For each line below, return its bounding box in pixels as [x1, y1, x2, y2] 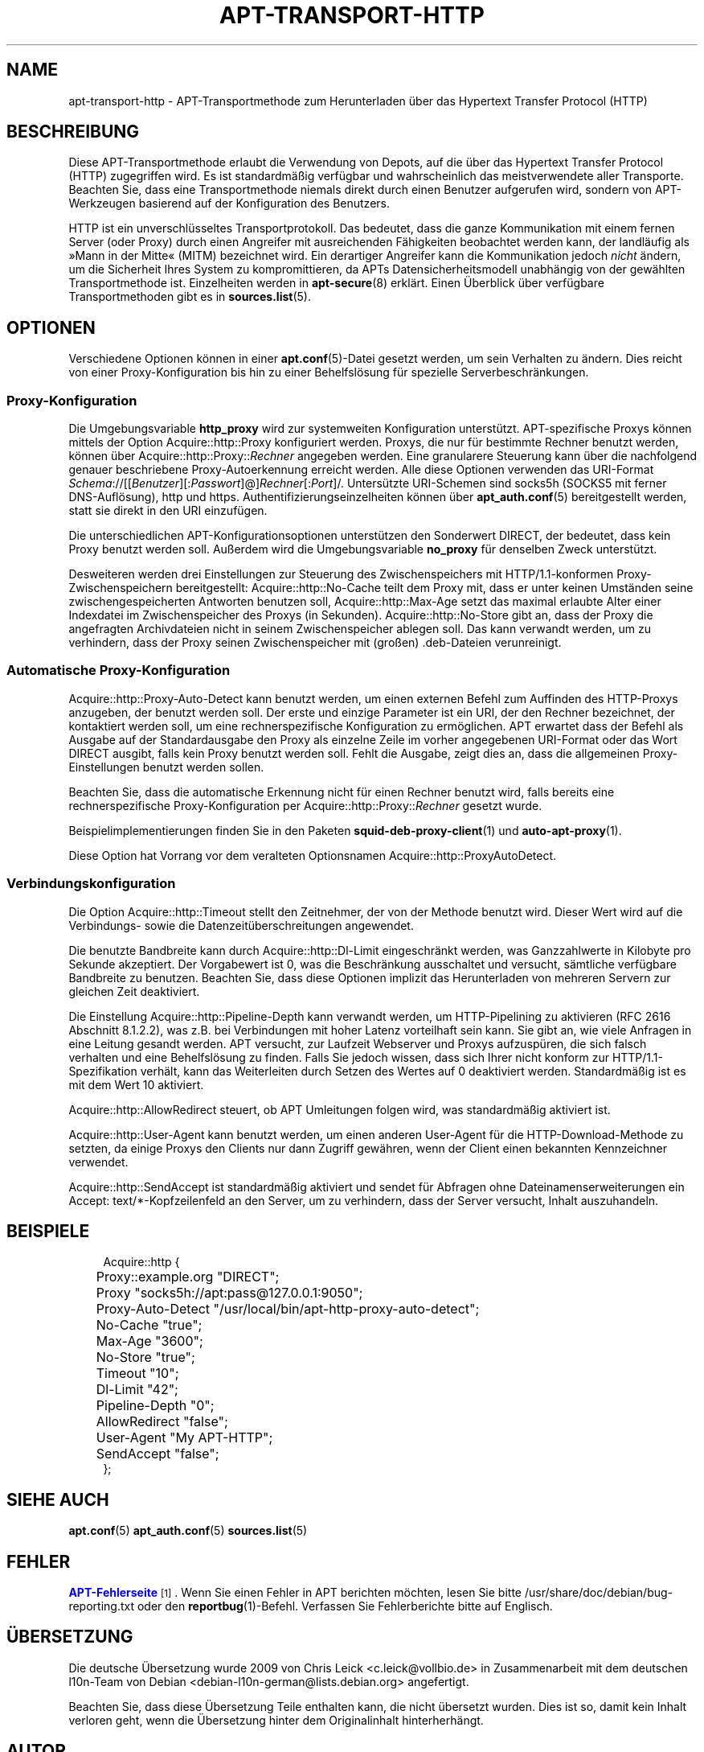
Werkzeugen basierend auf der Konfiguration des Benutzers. [68, 196, 390, 211]
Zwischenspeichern [68, 581, 173, 595]
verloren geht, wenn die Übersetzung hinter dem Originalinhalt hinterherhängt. [68, 1713, 484, 1727]
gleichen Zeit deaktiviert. [68, 984, 200, 998]
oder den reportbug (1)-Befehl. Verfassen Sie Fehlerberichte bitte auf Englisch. [137, 1599, 553, 1614]
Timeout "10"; [96, 1365, 179, 1382]
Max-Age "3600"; [96, 1333, 203, 1350]
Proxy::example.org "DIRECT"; [96, 1269, 280, 1285]
